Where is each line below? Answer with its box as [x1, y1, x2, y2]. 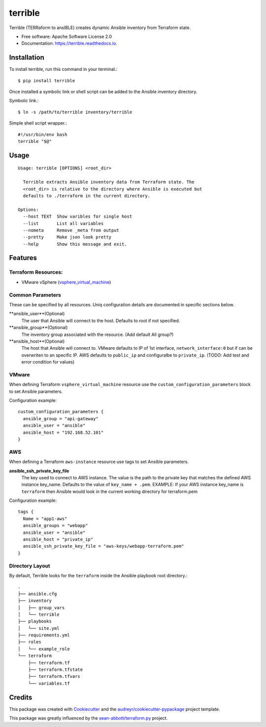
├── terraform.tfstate [28, 667, 83, 672]
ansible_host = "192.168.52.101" [23, 430, 104, 435]
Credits [9, 693, 33, 701]
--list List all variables [23, 221, 104, 226]
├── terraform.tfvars [28, 674, 81, 679]
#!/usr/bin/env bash [18, 132, 67, 137]
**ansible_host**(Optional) [9, 338, 65, 344]
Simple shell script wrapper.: [9, 120, 67, 126]
